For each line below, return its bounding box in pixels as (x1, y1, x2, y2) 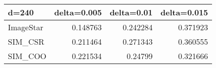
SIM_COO (8, 50, 46, 62)
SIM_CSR (8, 36, 44, 47)
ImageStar (8, 21, 43, 33)
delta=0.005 (54, 6, 102, 18)
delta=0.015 (160, 6, 208, 18)
